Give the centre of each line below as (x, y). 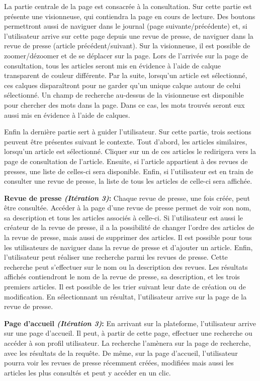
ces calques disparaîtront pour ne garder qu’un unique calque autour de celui (122, 85)
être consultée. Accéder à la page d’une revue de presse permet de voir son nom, (128, 208)
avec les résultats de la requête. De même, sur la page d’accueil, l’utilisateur (121, 353)
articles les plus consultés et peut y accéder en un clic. (88, 372)
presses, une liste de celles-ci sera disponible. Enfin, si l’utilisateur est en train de (129, 171)
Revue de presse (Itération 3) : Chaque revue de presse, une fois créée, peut (127, 198)
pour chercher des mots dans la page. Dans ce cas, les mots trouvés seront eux (124, 104)
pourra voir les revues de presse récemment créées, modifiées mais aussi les (119, 363)
